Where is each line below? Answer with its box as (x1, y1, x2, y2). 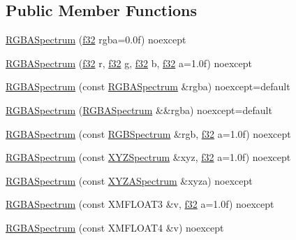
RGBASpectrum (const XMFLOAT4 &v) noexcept (6, 220, 224, 234)
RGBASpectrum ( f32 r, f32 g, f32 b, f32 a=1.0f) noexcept (6, 55, 253, 70)
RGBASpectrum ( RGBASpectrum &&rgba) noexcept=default (6, 102, 272, 117)
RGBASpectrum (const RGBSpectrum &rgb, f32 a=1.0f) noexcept (6, 126, 291, 141)
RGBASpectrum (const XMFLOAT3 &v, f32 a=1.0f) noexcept (6, 197, 274, 211)
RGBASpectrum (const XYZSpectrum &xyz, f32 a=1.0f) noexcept (6, 150, 291, 164)
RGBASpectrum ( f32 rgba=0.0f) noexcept (6, 32, 186, 47)
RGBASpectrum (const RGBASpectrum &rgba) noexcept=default (6, 79, 290, 94)
